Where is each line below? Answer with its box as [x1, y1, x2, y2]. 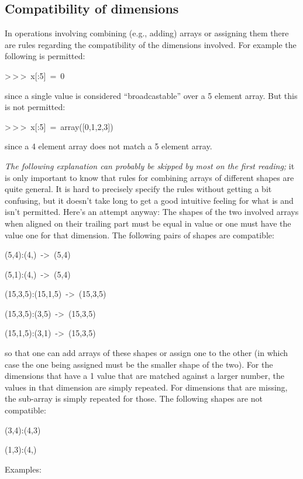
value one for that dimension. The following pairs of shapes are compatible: [5, 228, 274, 241]
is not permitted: [5, 101, 66, 113]
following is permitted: [5, 50, 85, 62]
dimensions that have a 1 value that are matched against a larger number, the [5, 369, 284, 382]
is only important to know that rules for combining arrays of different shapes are [5, 171, 294, 183]
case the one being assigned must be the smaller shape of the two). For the [5, 358, 273, 370]
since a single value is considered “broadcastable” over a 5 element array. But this [5, 89, 298, 101]
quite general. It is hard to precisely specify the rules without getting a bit [5, 183, 272, 195]
